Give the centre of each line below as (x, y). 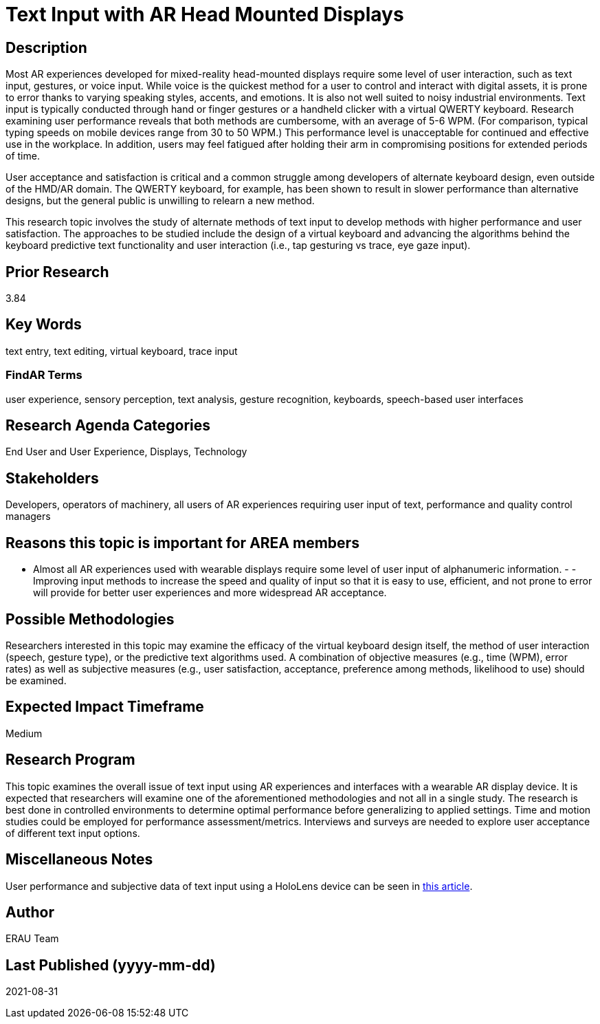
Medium (24, 733)
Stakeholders (52, 478)
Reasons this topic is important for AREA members (182, 543)
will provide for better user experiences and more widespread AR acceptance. (210, 593)
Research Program (70, 760)
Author (30, 912)
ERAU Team (32, 939)
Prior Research (57, 272)
